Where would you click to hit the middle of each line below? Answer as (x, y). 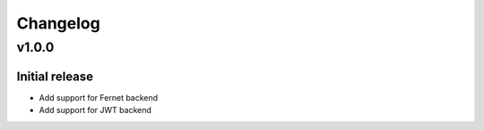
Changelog (58, 23)
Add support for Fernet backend (99, 97)
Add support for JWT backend (95, 110)
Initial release (55, 76)
